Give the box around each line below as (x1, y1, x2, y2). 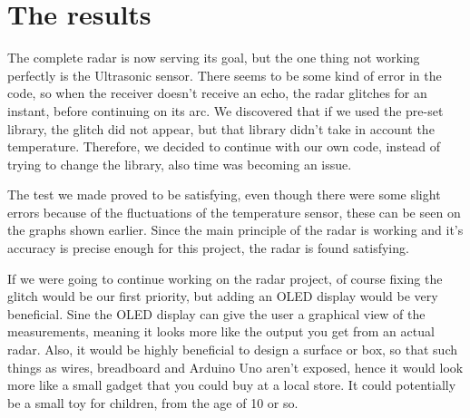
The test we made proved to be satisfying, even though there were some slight (7, 185, 441, 204)
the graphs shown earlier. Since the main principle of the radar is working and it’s (7, 220, 464, 239)
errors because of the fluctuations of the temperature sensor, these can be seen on (7, 202, 461, 221)
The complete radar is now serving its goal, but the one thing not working (7, 48, 420, 67)
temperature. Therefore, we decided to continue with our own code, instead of (7, 137, 441, 156)
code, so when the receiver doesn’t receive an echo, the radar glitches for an (7, 83, 427, 102)
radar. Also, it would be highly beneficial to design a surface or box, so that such (7, 340, 458, 359)
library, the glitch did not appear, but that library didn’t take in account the (7, 119, 435, 138)
